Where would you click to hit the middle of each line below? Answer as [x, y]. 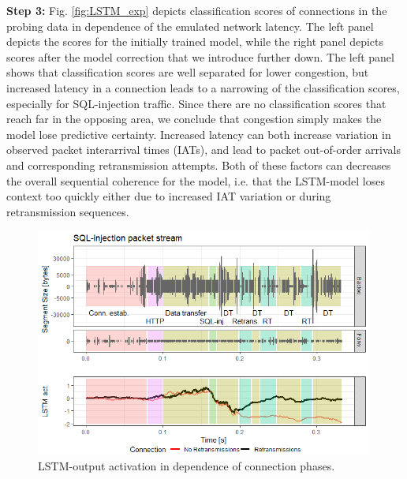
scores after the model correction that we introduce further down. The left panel [200, 56]
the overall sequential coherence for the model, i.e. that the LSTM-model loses [196, 180]
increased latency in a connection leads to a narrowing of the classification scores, [203, 87]
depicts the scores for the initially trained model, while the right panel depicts [195, 41]
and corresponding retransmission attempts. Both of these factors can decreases [199, 165]
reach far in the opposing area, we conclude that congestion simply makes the [194, 119]
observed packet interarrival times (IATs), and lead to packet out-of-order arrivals [203, 150]
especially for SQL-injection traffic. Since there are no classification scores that [196, 103]
